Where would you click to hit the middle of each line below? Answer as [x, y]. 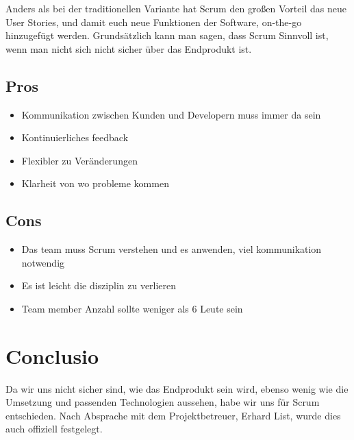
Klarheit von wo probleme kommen [95, 183]
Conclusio [52, 355]
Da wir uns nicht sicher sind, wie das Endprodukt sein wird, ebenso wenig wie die [177, 388]
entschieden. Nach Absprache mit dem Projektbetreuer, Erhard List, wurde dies [173, 415]
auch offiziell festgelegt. [54, 429]
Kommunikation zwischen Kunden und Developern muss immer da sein [171, 114]
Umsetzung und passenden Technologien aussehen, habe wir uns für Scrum [163, 402]
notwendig [43, 262]
